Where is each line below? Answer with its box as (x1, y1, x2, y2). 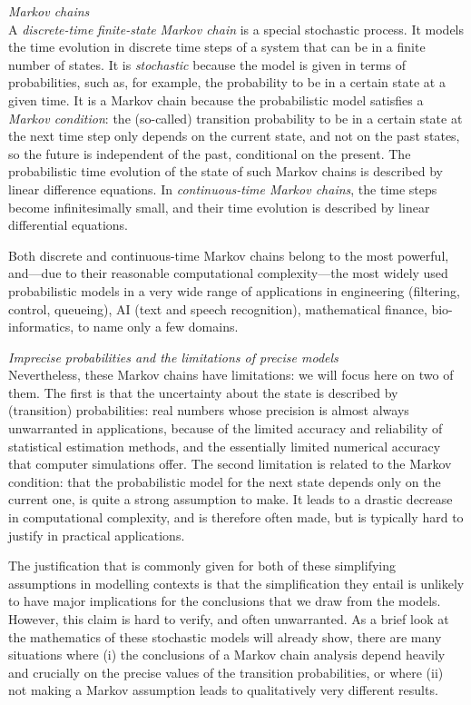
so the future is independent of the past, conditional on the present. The (8, 144, 411, 163)
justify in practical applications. (8, 525, 185, 544)
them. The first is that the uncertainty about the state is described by (8, 382, 398, 402)
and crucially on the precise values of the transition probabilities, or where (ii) (8, 662, 444, 681)
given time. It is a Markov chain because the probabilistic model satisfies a (8, 90, 424, 109)
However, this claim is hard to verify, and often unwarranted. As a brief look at (8, 610, 449, 628)
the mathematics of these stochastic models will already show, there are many (8, 627, 442, 646)
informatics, (8, 317, 74, 336)
